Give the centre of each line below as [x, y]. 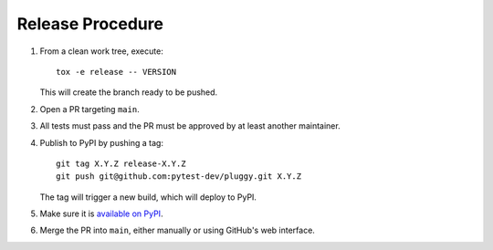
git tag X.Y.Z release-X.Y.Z [121, 163]
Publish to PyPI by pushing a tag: [102, 142]
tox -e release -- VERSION [116, 72]
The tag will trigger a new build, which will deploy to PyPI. [148, 197]
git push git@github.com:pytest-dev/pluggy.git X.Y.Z [178, 177]
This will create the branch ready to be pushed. [129, 92]
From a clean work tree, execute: [101, 51]
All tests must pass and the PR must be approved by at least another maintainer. [190, 126]
